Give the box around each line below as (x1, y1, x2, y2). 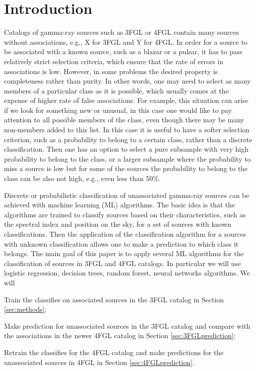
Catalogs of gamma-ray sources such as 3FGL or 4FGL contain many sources (4, 27, 239, 37)
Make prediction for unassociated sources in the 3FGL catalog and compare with (4, 320, 251, 331)
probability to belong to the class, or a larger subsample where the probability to (4, 153, 251, 164)
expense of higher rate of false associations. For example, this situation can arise (4, 95, 249, 105)
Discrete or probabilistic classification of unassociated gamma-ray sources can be (4, 189, 250, 200)
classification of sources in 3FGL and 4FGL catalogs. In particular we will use (4, 258, 241, 268)
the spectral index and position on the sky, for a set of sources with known (4, 219, 232, 229)
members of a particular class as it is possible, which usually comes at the (4, 85, 229, 95)
